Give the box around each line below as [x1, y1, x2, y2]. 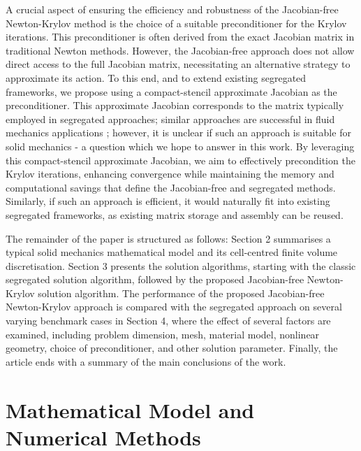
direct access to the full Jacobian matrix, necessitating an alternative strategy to [6, 57, 351, 71]
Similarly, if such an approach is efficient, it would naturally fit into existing [6, 194, 330, 208]
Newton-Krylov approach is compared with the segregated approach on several [6, 299, 342, 314]
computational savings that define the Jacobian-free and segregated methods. [6, 180, 336, 194]
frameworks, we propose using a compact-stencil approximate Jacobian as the [6, 84, 337, 99]
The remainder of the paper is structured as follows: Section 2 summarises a [6, 231, 331, 245]
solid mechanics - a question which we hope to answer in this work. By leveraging [6, 138, 355, 153]
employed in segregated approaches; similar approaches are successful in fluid [6, 111, 335, 126]
